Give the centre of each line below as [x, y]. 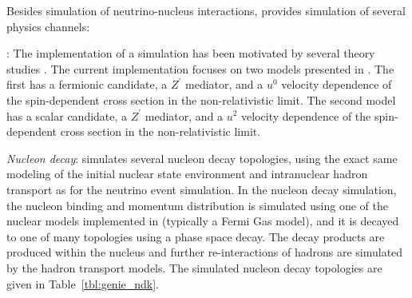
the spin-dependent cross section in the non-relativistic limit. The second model [201, 99]
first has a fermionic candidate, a [87, 84]
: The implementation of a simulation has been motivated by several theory [191, 53]
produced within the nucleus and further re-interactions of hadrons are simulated [205, 252]
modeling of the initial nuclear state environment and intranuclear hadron [187, 174]
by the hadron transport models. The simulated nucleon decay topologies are [194, 267]
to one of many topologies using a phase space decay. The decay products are [196, 236]
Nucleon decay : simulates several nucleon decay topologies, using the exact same [202, 158]
